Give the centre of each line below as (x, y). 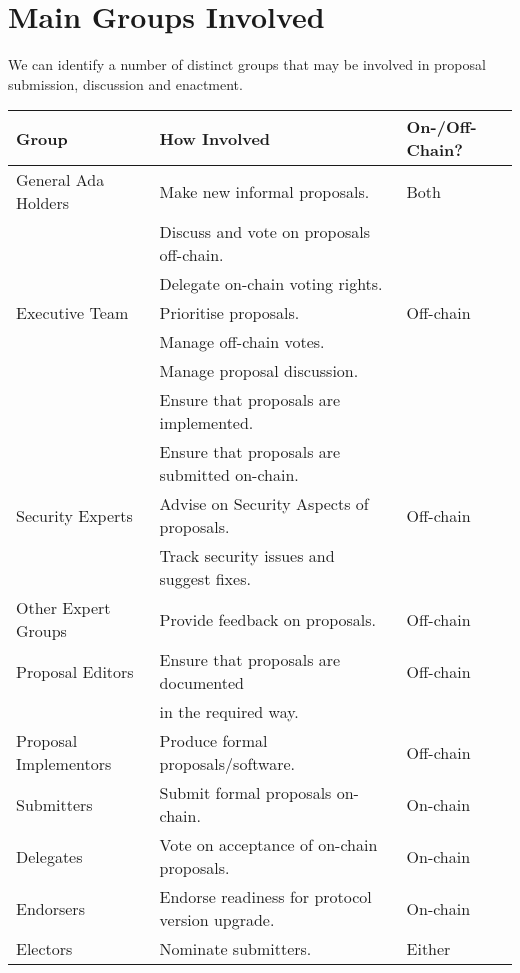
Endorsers (50, 908)
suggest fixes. (205, 579)
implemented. (206, 423)
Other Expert (63, 608)
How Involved (215, 138)
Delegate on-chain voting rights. (271, 284)
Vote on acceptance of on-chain (268, 845)
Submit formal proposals (245, 793)
